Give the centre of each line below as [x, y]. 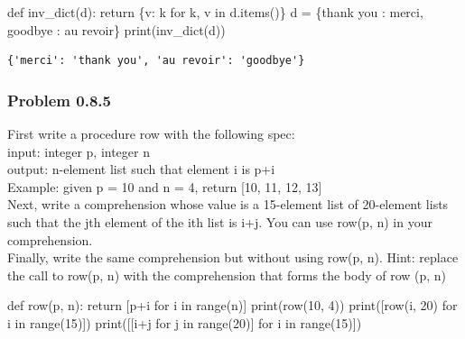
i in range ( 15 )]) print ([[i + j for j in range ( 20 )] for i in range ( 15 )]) [185, 322]
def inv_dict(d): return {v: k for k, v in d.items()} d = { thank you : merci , [215, 12]
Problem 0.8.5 [59, 100]
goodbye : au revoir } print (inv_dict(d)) [116, 29]
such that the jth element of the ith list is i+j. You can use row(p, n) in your [220, 221]
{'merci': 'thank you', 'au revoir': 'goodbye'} [156, 61]
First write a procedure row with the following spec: [151, 133]
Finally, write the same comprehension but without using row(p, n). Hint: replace [233, 257]
